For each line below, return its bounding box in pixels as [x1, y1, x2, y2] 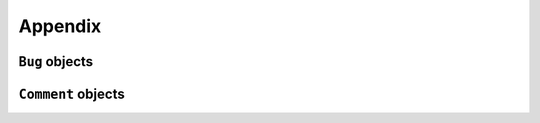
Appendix [18, 15, 102, 37]
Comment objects [18, 85, 125, 102]
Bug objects [18, 53, 94, 70]
